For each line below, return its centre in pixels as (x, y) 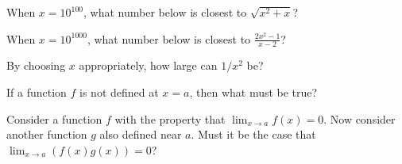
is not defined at (119, 92)
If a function (37, 92)
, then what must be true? (253, 92)
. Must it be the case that (253, 134)
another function (47, 134)
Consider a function (54, 118)
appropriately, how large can (148, 65)
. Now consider (359, 118)
